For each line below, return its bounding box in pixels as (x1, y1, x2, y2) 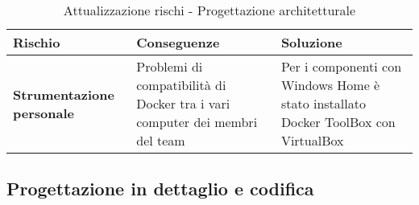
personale (13, 103, 74, 122)
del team (136, 131, 185, 150)
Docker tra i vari (136, 94, 230, 113)
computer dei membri (136, 113, 258, 131)
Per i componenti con (280, 57, 402, 76)
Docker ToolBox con (280, 113, 396, 131)
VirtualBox (280, 131, 344, 150)
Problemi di (136, 57, 203, 76)
